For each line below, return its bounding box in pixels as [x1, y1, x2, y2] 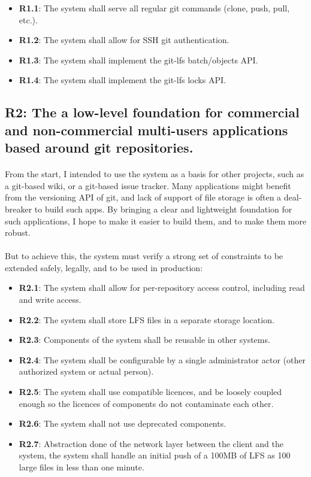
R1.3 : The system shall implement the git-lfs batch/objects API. [19, 53, 258, 66]
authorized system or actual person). [19, 365, 154, 378]
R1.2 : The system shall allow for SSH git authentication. [19, 34, 230, 46]
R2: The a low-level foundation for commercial [5, 103, 300, 121]
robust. [5, 226, 31, 239]
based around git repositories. [5, 138, 194, 157]
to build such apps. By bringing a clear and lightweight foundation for [34, 202, 292, 215]
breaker [5, 202, 32, 215]
